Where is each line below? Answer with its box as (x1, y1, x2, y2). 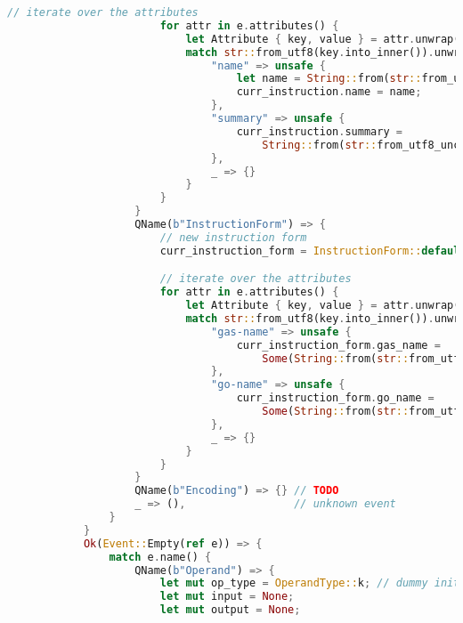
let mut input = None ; (159, 590, 295, 603)
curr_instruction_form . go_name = (236, 392, 435, 405)
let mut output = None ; (159, 603, 301, 617)
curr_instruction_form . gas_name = (236, 338, 441, 352)
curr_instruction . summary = (236, 125, 402, 138)
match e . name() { (109, 550, 212, 563)
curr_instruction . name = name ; (236, 85, 422, 99)
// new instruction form (159, 231, 307, 244)
